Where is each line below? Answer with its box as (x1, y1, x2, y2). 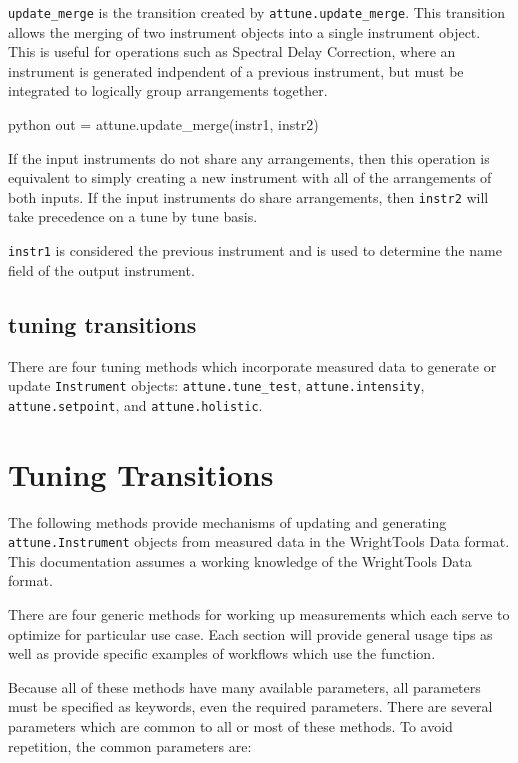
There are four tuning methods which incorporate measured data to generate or (8, 355, 497, 376)
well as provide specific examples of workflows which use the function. (8, 643, 436, 664)
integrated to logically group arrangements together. (8, 80, 328, 101)
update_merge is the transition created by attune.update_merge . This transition (8, 2, 505, 22)
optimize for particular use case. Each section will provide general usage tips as (8, 623, 493, 644)
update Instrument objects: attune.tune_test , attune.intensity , (8, 375, 425, 396)
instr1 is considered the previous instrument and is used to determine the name (8, 240, 502, 261)
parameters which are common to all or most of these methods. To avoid (8, 715, 453, 736)
